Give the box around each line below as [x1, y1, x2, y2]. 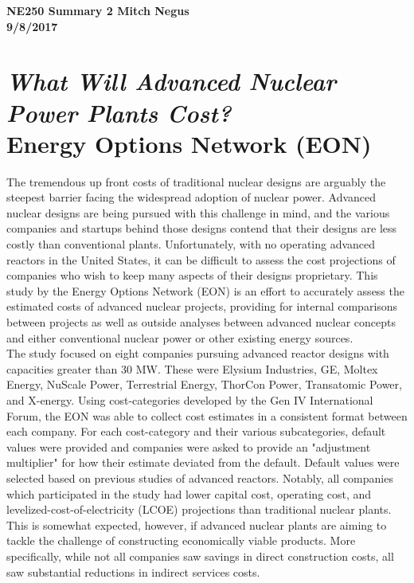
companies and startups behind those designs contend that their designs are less [6, 220, 397, 237]
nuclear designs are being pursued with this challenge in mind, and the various [6, 204, 390, 221]
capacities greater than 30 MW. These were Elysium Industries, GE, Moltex [6, 360, 378, 377]
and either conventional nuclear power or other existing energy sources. [6, 329, 353, 346]
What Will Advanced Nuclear [6, 65, 337, 98]
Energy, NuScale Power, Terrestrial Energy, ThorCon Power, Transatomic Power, [6, 376, 402, 393]
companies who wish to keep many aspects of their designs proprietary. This [6, 267, 378, 284]
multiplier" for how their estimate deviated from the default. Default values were [6, 454, 400, 471]
